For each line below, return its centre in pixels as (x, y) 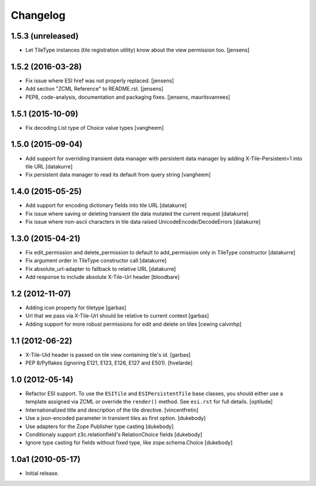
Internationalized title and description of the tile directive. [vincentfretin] (112, 410)
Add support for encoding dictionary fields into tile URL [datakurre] (106, 205)
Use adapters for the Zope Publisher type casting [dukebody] (99, 426)
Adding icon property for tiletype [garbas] (76, 308)
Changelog (38, 15)
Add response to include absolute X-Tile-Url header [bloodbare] (102, 277)
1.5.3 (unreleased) (45, 36)
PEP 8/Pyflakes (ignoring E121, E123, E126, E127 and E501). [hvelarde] (109, 363)
